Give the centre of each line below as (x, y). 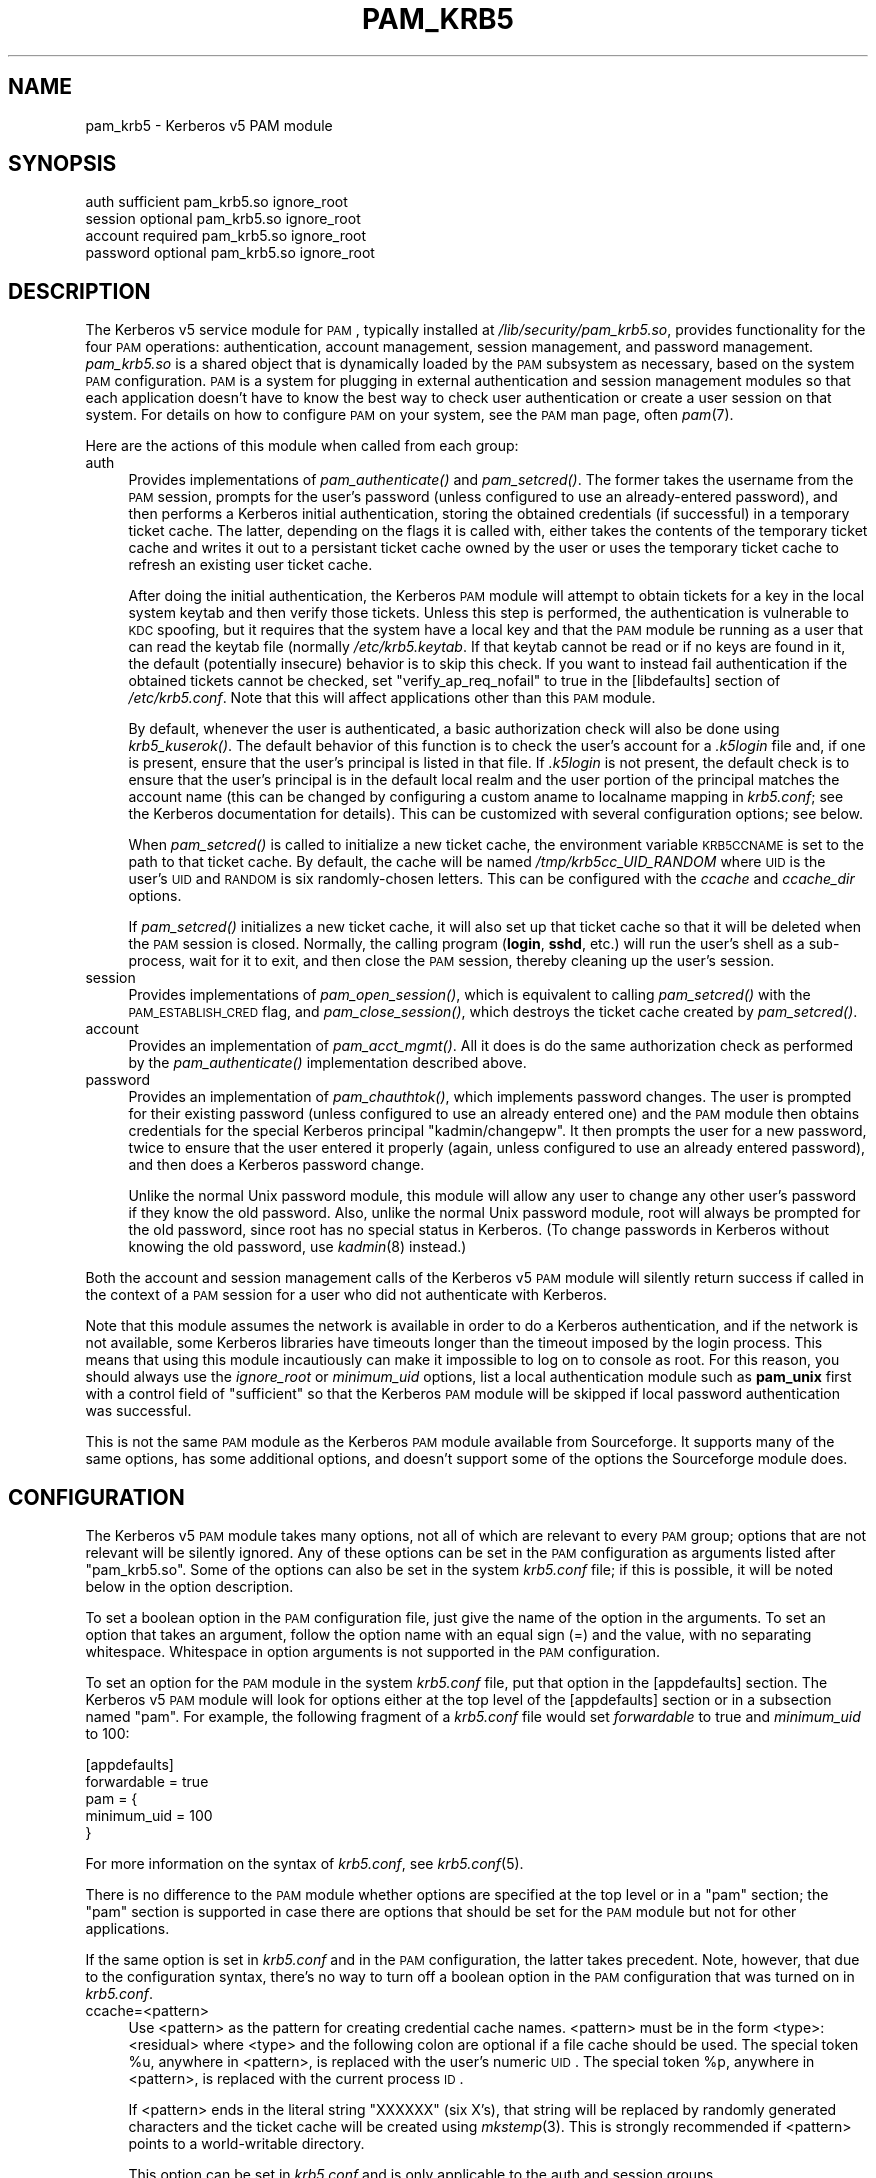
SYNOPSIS (62, 164)
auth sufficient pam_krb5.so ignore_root (216, 202)
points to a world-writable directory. (246, 2144)
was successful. (138, 1411)
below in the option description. (189, 1587)
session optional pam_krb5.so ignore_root (223, 219)
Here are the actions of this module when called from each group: (302, 446)
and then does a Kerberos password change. (276, 1165)
